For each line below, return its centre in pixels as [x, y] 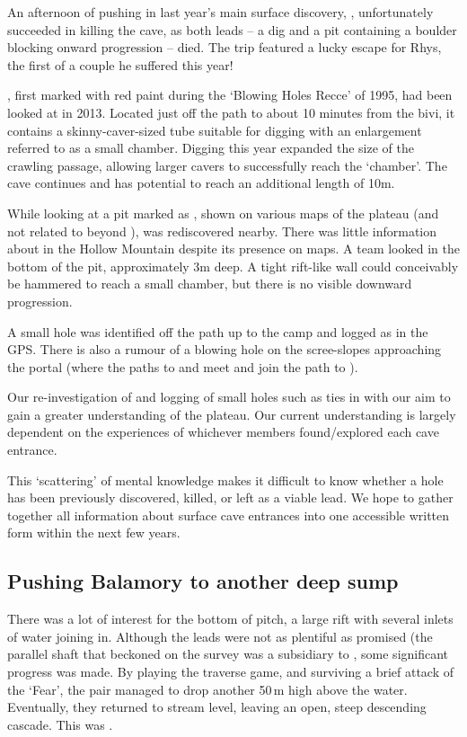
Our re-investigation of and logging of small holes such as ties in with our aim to [229, 397]
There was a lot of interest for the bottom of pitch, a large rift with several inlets [230, 619]
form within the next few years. [94, 533]
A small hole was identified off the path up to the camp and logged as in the [218, 331]
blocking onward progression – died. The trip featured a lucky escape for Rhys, [225, 47]
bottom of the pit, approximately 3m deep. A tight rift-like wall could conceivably [233, 266]
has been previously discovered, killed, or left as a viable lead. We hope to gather [230, 497]
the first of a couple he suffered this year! [120, 64]
